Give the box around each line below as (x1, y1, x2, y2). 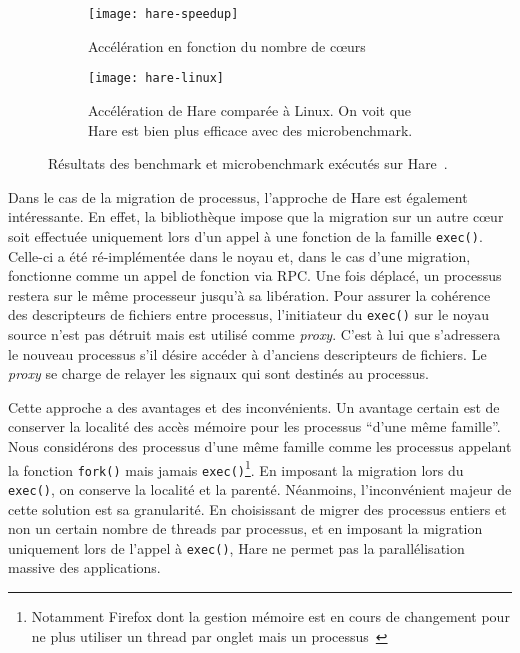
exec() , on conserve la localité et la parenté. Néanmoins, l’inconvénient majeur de (8, 478, 512, 499)
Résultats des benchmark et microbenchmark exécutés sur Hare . (48, 153, 448, 174)
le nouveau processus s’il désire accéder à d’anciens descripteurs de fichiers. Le (8, 343, 487, 364)
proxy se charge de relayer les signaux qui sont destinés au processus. (8, 363, 429, 384)
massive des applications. (8, 557, 161, 578)
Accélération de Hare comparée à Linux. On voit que (88, 99, 412, 120)
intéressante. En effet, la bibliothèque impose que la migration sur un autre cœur (8, 206, 504, 227)
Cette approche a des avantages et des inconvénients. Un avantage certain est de (8, 396, 500, 417)
